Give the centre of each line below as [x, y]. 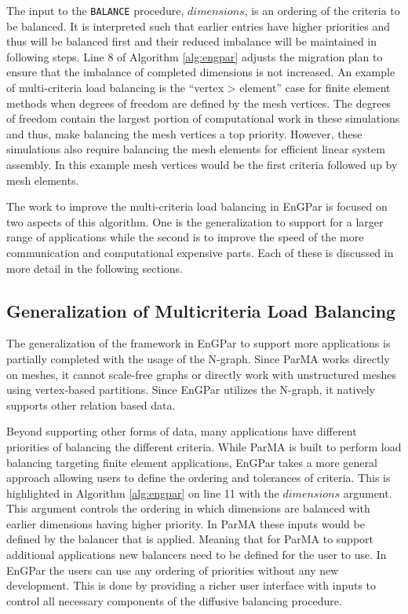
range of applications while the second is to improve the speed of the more [185, 237]
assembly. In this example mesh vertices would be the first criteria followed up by [202, 164]
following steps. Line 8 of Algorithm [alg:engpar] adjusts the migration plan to [195, 56]
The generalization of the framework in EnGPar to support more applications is [199, 343]
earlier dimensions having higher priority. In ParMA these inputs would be [186, 523]
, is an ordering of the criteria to [322, 10]
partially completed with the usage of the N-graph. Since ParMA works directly [198, 358]
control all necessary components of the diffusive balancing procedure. [174, 600]
